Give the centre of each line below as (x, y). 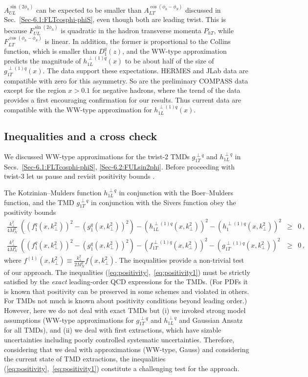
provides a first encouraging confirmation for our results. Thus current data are (122, 99)
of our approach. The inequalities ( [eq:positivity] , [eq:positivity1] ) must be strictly (127, 272)
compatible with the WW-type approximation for (78, 110)
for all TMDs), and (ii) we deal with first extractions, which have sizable (113, 330)
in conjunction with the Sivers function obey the (164, 202)
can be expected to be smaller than (89, 10)
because (16, 30)
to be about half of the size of (169, 61)
